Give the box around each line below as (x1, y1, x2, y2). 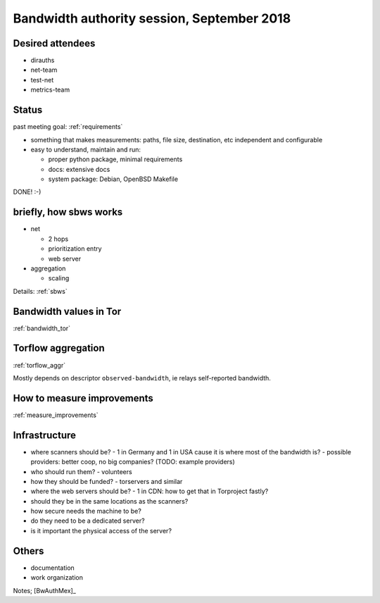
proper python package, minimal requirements (48, 155, 183, 163)
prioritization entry (48, 244, 102, 253)
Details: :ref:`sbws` (13, 287, 68, 295)
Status (13, 104, 43, 116)
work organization (30, 573, 84, 582)
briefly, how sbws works (13, 206, 123, 218)
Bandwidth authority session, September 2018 (13, 11, 291, 26)
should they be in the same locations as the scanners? (30, 497, 189, 505)
